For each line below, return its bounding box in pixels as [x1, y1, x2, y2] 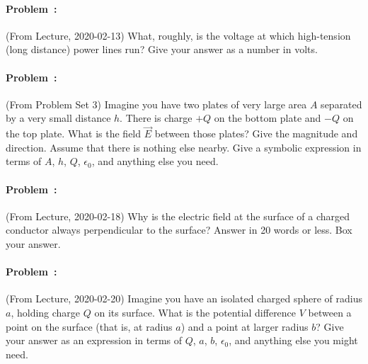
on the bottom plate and [214, 110, 321, 125]
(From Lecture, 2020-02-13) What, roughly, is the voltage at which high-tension [6, 28, 351, 42]
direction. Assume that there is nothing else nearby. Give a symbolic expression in [6, 140, 362, 154]
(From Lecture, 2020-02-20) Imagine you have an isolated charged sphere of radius [6, 291, 363, 306]
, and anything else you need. [91, 154, 219, 169]
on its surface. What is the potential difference [94, 305, 297, 319]
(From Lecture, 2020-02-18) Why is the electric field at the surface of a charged [6, 208, 350, 223]
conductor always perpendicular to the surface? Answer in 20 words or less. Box [6, 222, 352, 237]
